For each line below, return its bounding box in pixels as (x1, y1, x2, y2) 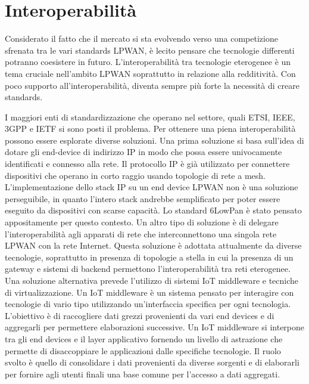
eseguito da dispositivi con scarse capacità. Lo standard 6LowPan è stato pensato (5, 204, 302, 216)
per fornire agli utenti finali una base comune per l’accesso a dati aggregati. (5, 367, 280, 380)
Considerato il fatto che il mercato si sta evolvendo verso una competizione (5, 32, 278, 45)
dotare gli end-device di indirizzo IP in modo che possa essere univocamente (5, 145, 282, 158)
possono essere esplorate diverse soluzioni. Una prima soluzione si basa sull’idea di (5, 134, 304, 146)
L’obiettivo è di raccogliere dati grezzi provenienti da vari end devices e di (5, 309, 274, 321)
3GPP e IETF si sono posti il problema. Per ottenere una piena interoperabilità (5, 122, 296, 135)
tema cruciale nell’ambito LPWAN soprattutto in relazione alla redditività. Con (5, 67, 296, 79)
